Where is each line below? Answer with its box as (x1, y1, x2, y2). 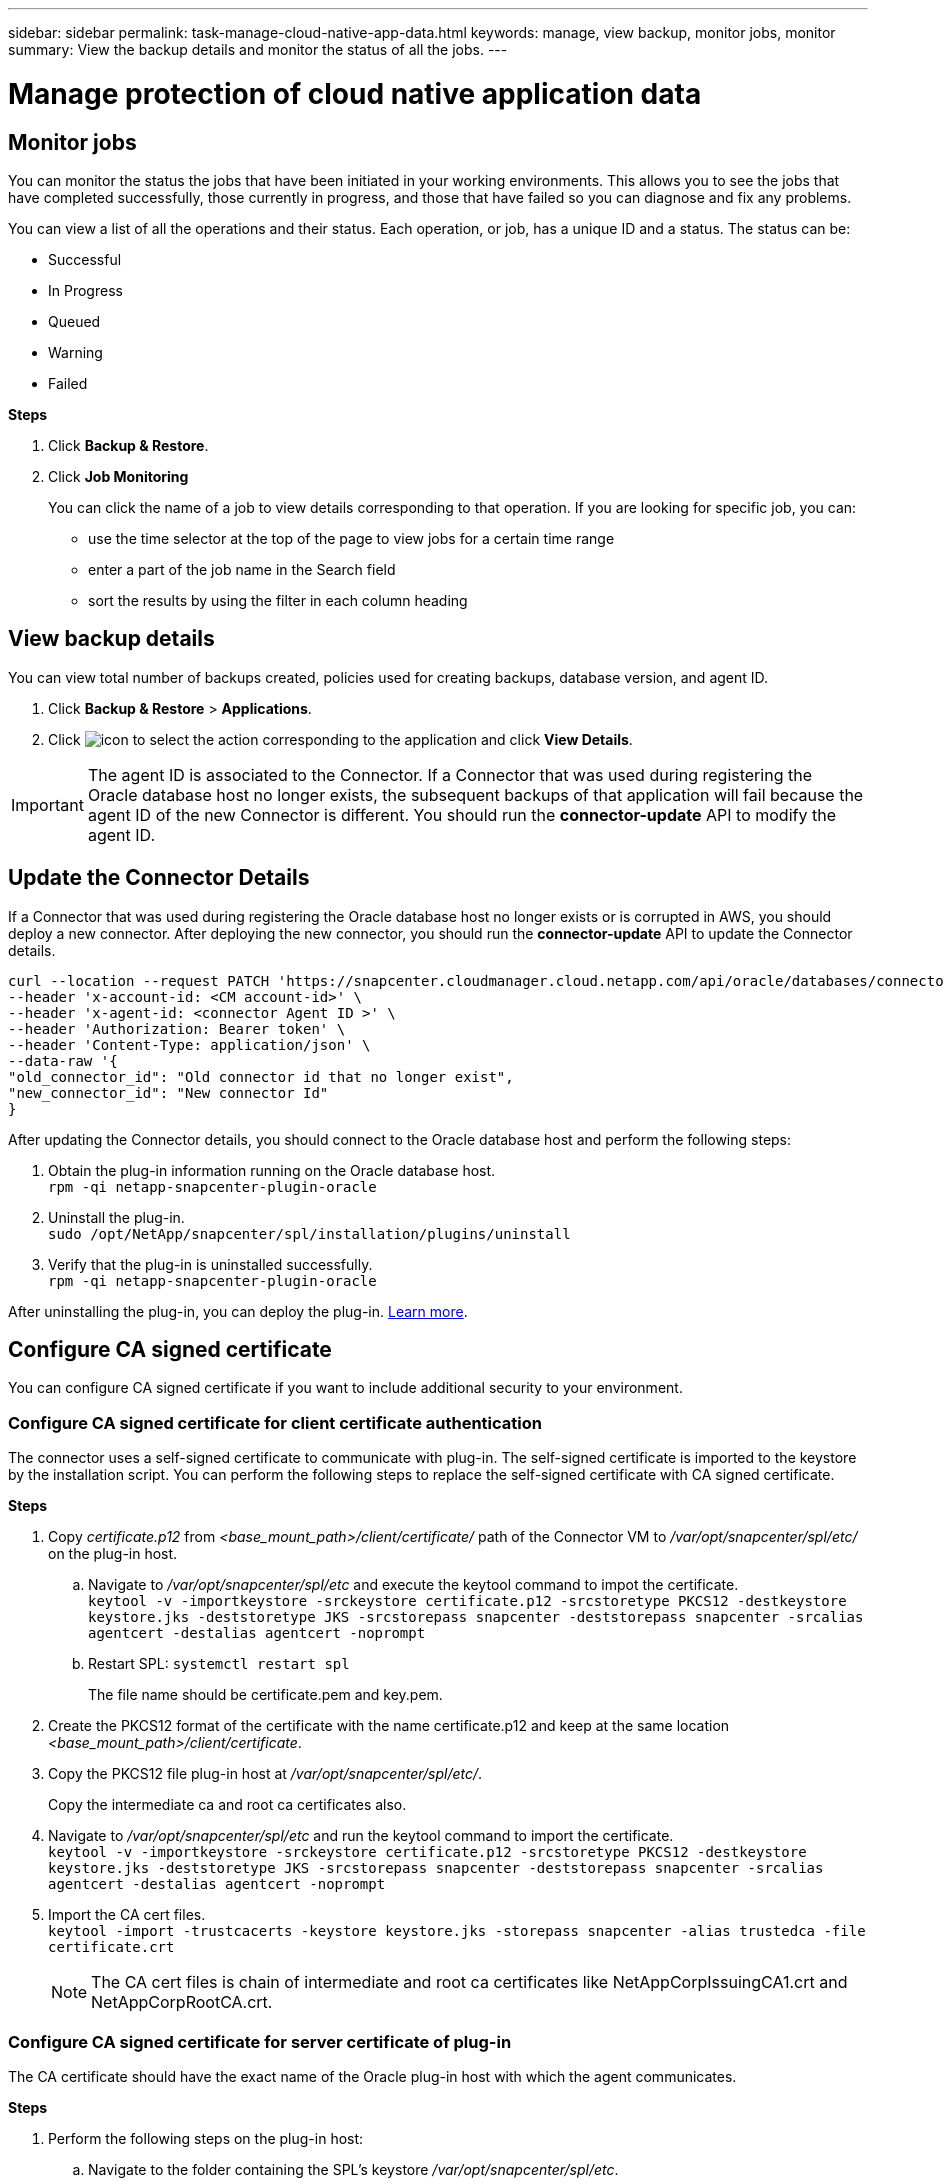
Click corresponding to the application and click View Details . (48, 730, 633, 748)
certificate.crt (48, 1939, 175, 1956)
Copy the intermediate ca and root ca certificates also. (48, 1796, 407, 1814)
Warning (48, 343, 103, 361)
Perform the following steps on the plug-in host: (48, 2129, 364, 2147)
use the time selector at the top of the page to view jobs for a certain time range (88, 529, 615, 547)
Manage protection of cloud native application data (8, 76, 702, 111)
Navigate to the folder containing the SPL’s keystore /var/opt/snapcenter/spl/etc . (88, 2160, 619, 2178)
